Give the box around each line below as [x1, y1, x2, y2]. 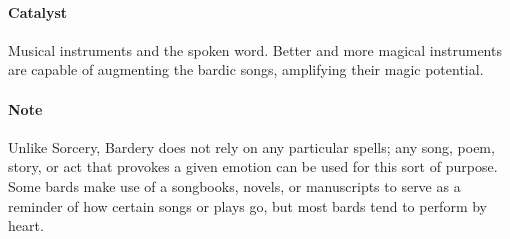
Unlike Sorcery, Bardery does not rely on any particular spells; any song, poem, [8, 136, 495, 157]
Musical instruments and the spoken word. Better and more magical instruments [8, 39, 502, 60]
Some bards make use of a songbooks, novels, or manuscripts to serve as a [8, 175, 461, 196]
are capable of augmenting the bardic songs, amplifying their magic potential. [8, 59, 484, 80]
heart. [8, 215, 44, 236]
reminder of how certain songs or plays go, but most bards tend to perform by [8, 195, 487, 216]
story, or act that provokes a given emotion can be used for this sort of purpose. [8, 156, 498, 177]
